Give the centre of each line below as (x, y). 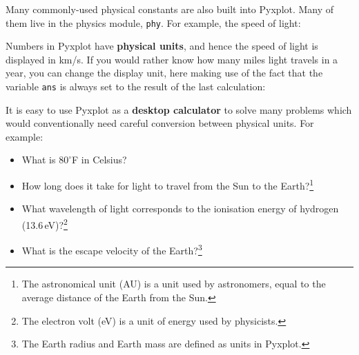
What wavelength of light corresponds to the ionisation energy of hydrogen (180, 209)
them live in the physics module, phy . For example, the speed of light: (153, 22)
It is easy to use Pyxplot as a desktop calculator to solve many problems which (179, 109)
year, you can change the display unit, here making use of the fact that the (164, 73)
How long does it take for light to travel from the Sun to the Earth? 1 (168, 184)
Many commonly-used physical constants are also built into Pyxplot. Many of (170, 9)
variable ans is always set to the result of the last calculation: (136, 87)
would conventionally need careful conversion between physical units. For (160, 123)
